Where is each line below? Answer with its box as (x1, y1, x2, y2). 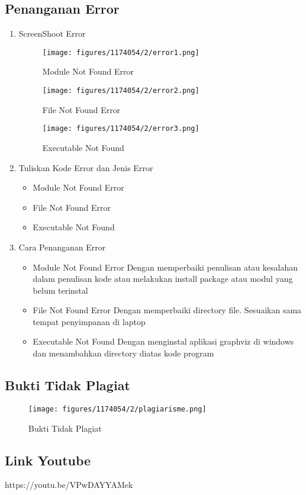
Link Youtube (5, 451, 91, 469)
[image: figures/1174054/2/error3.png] (42, 124, 199, 133)
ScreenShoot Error (18, 27, 86, 40)
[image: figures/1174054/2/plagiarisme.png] (28, 404, 207, 413)
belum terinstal (33, 284, 88, 296)
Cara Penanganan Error (18, 240, 106, 253)
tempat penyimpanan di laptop (33, 315, 146, 327)
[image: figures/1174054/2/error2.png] (42, 86, 199, 95)
